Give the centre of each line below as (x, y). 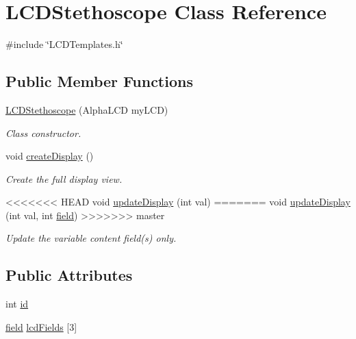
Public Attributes (69, 275)
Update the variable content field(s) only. (91, 238)
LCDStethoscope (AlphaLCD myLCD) (87, 109)
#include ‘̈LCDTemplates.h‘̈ (64, 44)
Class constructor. (43, 133)
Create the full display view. (64, 178)
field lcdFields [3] (41, 326)
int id (17, 304)
